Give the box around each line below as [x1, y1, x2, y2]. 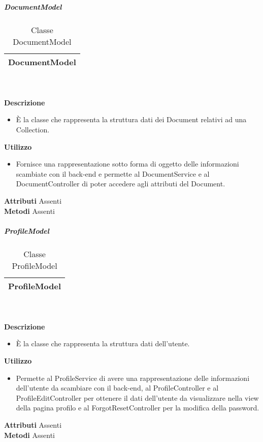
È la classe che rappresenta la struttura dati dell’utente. [16, 338, 190, 349]
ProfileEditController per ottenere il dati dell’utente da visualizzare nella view [16, 392, 259, 403]
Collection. [16, 124, 50, 134]
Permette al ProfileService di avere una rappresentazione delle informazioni [16, 372, 250, 383]
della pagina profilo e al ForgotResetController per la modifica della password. [16, 402, 259, 413]
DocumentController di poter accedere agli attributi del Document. [16, 178, 225, 189]
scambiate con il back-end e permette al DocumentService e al [16, 168, 210, 179]
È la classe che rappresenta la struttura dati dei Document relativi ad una [16, 114, 247, 125]
